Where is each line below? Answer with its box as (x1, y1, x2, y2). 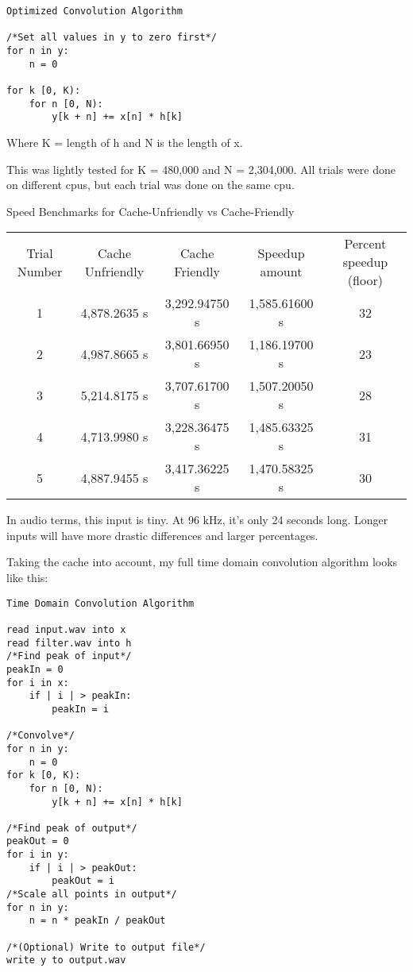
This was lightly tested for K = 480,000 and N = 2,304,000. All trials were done (6, 160, 396, 177)
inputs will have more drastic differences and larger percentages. (6, 526, 318, 543)
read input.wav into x (6, 623, 126, 635)
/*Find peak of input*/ (6, 650, 132, 662)
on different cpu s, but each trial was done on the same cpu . (6, 176, 295, 193)
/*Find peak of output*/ (6, 822, 137, 834)
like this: (6, 569, 48, 586)
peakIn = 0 (6, 663, 64, 675)
